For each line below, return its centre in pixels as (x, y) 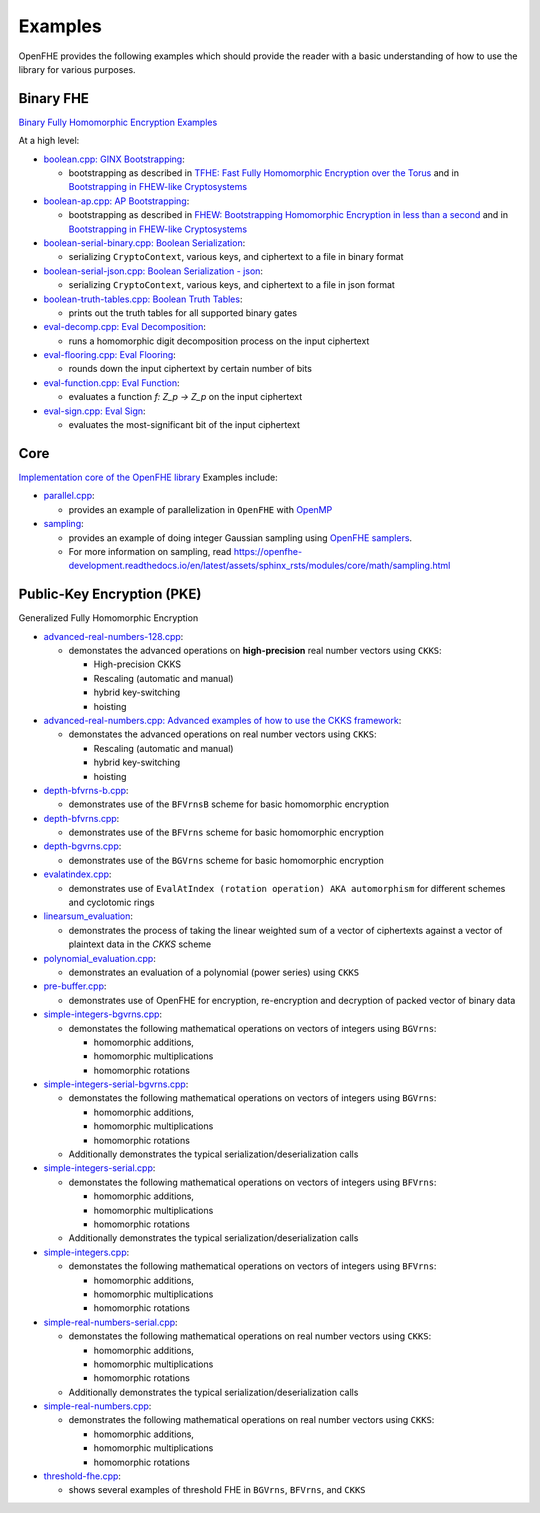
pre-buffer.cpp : (75, 986)
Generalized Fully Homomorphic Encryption (108, 618)
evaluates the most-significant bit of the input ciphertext (184, 425)
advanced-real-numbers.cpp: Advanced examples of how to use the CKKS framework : (222, 720)
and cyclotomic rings (111, 902)
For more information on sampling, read (150, 551)
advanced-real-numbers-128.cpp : (113, 636)
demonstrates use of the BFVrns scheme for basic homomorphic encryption (226, 832)
